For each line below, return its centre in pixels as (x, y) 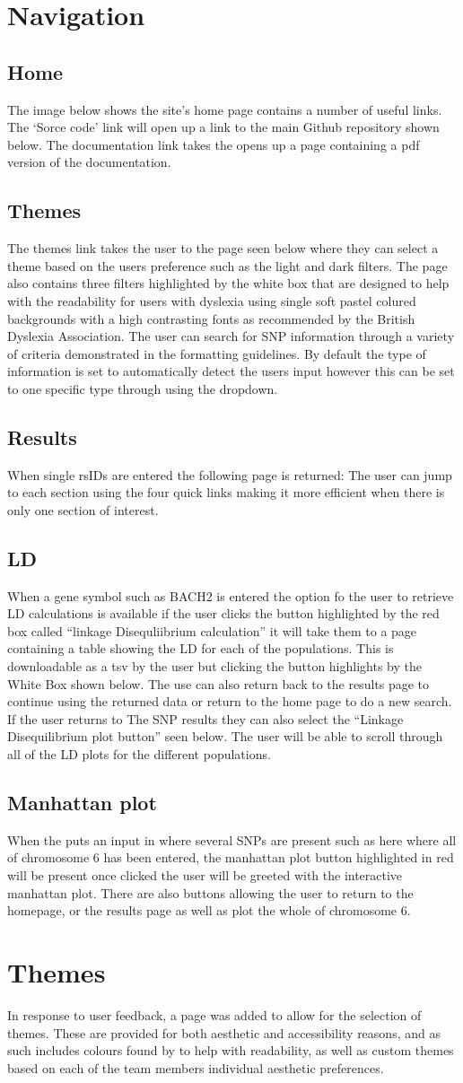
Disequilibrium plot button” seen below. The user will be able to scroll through (225, 736)
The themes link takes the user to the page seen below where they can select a (223, 248)
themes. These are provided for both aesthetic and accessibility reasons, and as (224, 1032)
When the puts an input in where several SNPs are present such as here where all (232, 839)
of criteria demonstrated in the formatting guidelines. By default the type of (217, 353)
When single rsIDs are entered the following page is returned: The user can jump (230, 474)
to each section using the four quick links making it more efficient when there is (226, 492)
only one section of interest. (83, 509)
